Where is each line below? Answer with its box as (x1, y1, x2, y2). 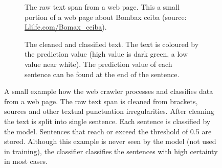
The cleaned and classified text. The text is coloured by (25, 38, 199, 49)
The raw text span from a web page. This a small (25, 2, 180, 12)
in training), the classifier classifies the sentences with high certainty (4, 146, 218, 156)
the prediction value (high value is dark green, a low (25, 49, 188, 59)
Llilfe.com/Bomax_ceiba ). (25, 21, 107, 32)
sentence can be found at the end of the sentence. (25, 68, 180, 79)
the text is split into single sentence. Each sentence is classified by (4, 115, 211, 126)
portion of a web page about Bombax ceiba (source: (25, 11, 187, 22)
